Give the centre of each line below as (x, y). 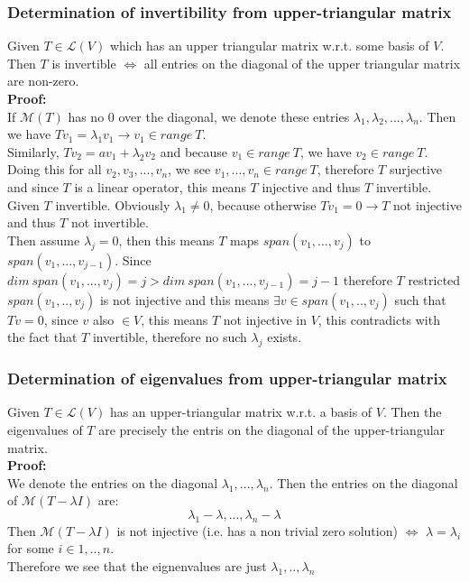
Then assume (44, 240)
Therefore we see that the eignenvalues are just (137, 565)
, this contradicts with (379, 319)
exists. (285, 337)
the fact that (42, 337)
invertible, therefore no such (170, 337)
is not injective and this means (184, 299)
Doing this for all (55, 169)
